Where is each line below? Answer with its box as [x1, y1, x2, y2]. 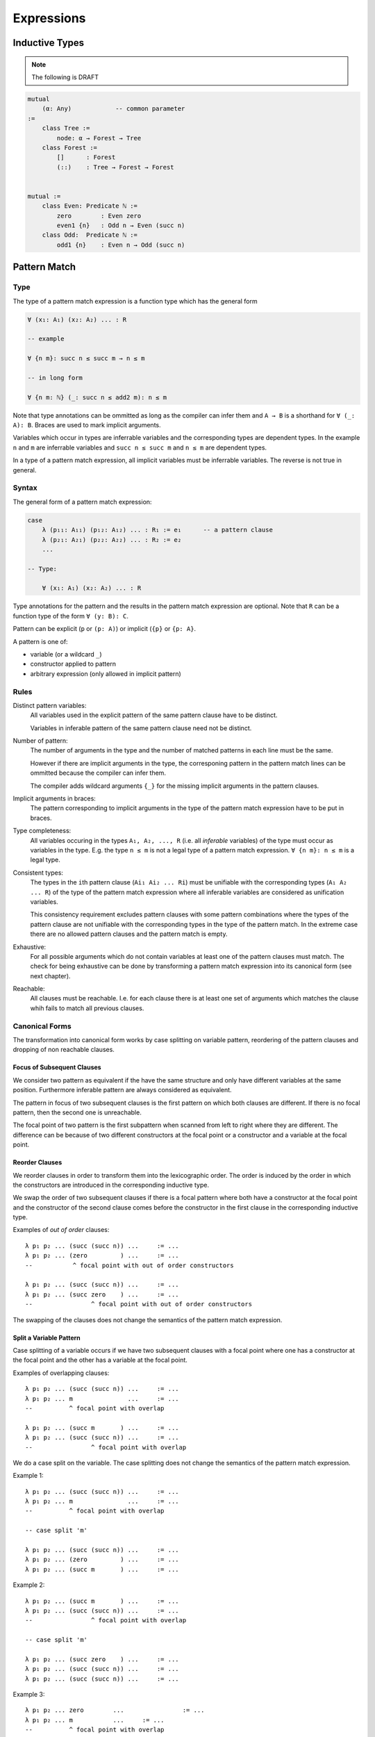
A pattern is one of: [12, 637, 69, 645]
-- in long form [27, 374, 83, 381]
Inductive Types [12, 37, 85, 49]
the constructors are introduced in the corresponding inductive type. [12, 1180, 210, 1189]
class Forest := [42, 143, 97, 151]
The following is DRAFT [31, 73, 99, 81]
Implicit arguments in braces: [12, 794, 97, 802]
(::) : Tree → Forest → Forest [56, 163, 174, 171]
